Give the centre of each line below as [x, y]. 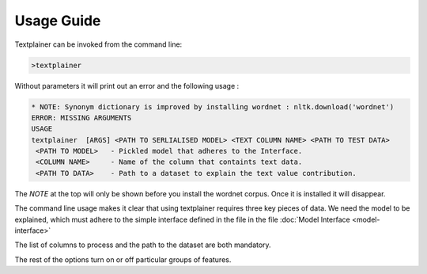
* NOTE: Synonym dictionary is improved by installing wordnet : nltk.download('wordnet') [213, 107]
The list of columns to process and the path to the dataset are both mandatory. [143, 245]
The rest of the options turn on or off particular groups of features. [123, 259]
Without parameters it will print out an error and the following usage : [127, 86]
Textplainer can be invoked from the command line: [98, 44]
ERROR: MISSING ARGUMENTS [81, 118]
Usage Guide [58, 21]
